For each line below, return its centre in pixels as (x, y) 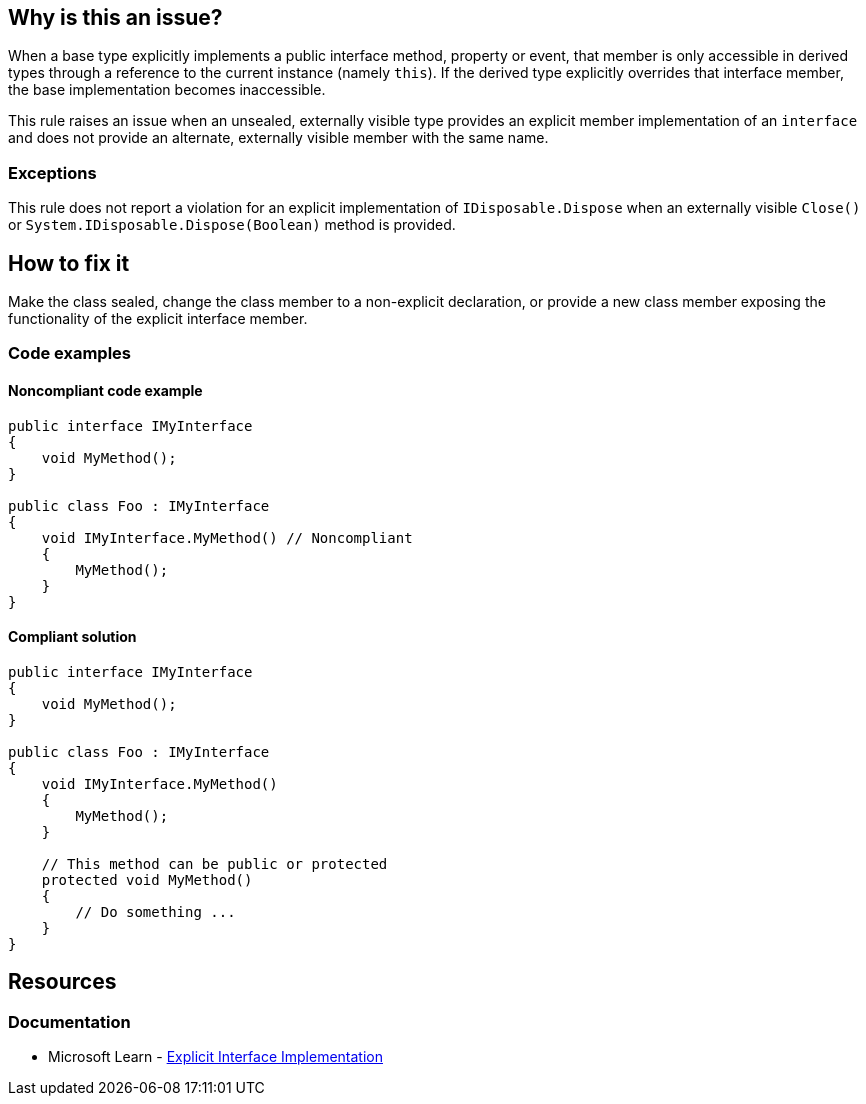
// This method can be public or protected (214, 863)
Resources (62, 982)
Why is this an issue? (115, 17)
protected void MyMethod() (147, 879)
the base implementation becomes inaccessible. (167, 90)
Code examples (70, 353)
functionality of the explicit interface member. (158, 319)
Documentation (69, 1021)
